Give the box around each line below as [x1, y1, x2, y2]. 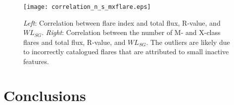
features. [23, 56, 49, 67]
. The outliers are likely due [146, 36, 230, 47]
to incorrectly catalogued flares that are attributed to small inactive [23, 46, 229, 57]
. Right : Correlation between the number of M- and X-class [42, 27, 221, 37]
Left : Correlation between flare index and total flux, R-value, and [23, 17, 221, 28]
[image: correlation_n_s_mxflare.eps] [23, 3, 151, 10]
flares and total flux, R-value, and [23, 36, 126, 47]
